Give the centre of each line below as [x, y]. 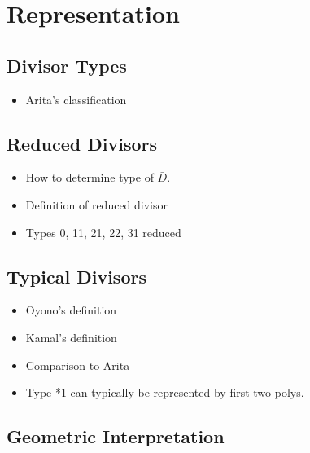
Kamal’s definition [71, 337]
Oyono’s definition [71, 310]
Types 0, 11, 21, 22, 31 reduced [103, 232]
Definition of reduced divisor [97, 204]
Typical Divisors [76, 276]
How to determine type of [90, 177]
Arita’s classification [76, 99]
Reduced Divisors [82, 143]
